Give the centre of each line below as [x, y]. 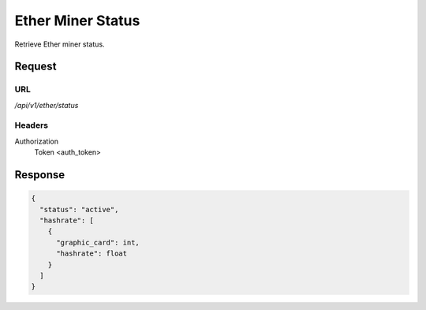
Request [35, 67]
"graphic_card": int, [98, 242]
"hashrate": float [92, 254]
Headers [32, 125]
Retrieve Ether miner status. [60, 44]
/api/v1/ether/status [47, 105]
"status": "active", [79, 209]
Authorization [37, 141]
